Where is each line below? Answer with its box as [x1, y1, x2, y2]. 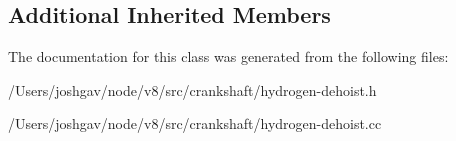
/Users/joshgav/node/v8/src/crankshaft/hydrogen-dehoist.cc [8, 113, 382, 134]
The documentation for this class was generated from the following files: [8, 46, 449, 67]
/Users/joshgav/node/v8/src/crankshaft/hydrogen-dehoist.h [8, 79, 377, 100]
